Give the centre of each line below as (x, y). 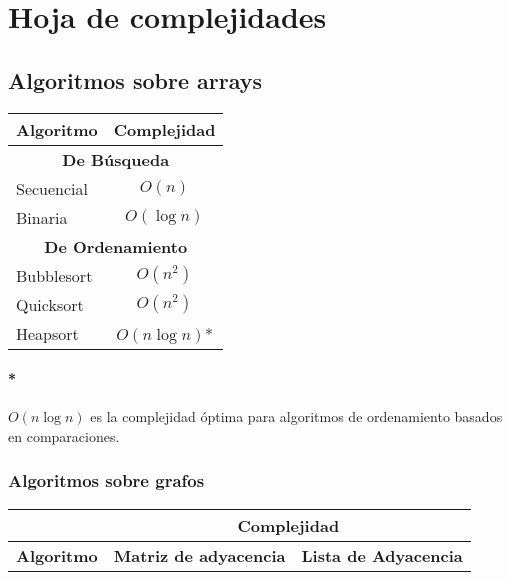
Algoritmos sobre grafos (106, 480)
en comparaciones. (64, 435)
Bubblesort (54, 275)
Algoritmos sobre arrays (135, 79)
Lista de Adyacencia (382, 555)
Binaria (42, 217)
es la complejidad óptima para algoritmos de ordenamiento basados (296, 416)
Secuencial (52, 188)
